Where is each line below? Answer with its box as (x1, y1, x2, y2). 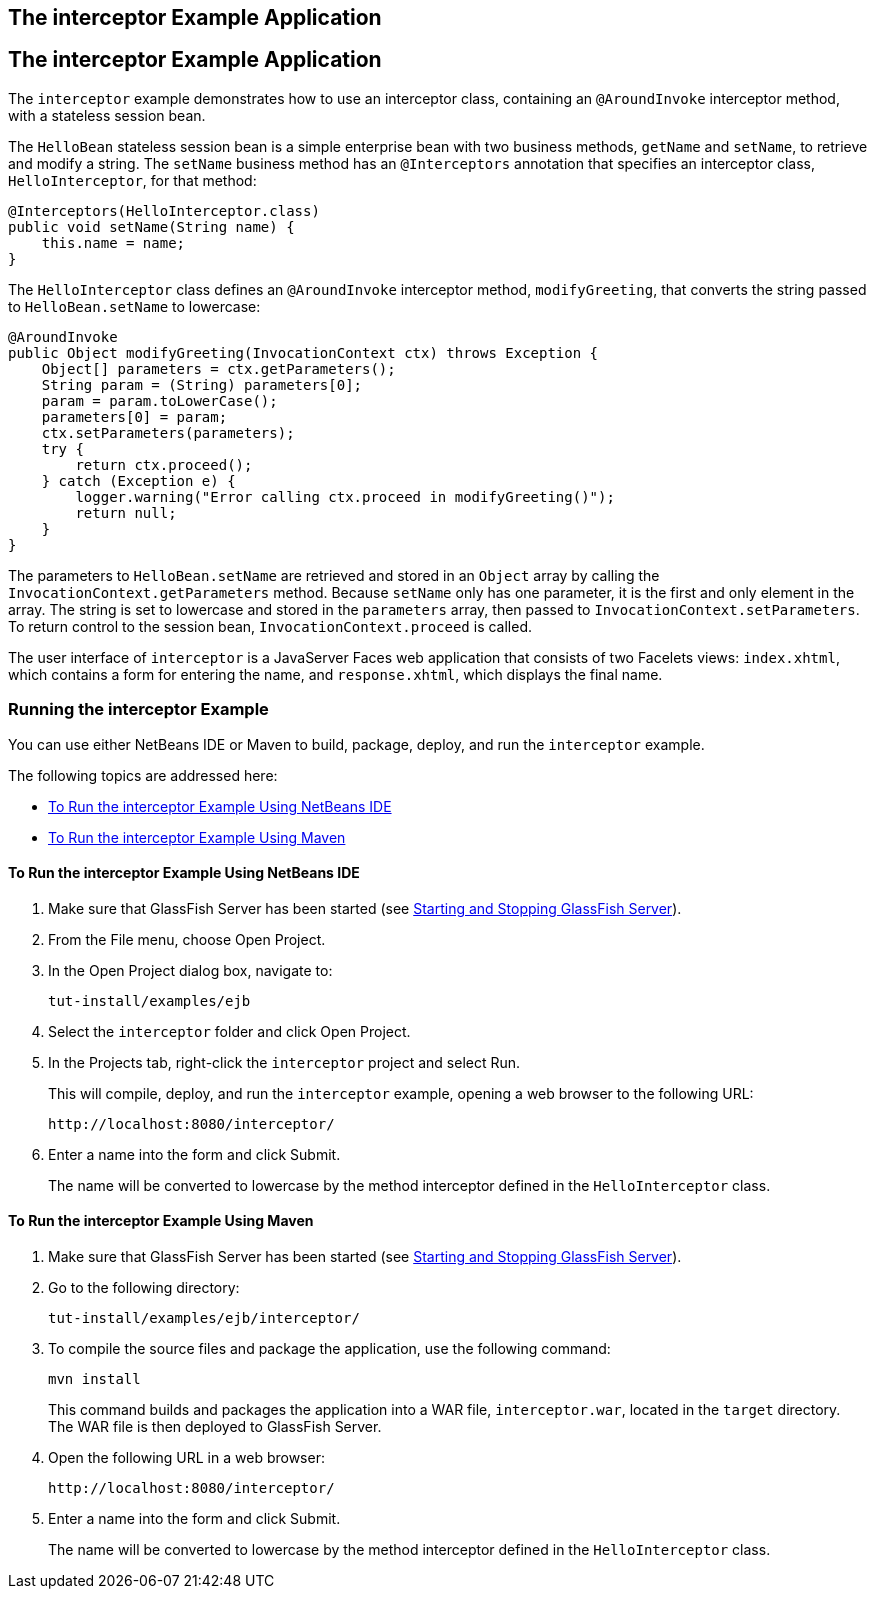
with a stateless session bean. (8, 106, 206, 124)
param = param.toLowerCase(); (41, 392, 278, 409)
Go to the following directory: (48, 1279, 240, 1297)
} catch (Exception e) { (41, 472, 236, 489)
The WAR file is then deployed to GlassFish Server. (48, 1418, 382, 1436)
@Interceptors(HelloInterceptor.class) (8, 202, 320, 219)
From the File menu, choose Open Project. (48, 930, 326, 948)
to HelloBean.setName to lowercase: (8, 297, 261, 315)
